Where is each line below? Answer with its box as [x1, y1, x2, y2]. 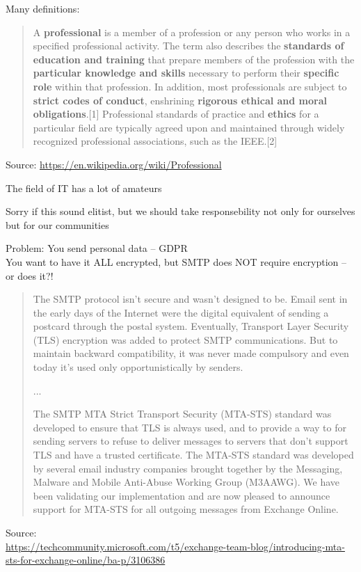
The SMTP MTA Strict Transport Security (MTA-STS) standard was [33, 406, 332, 421]
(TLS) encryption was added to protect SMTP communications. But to [33, 332, 338, 347]
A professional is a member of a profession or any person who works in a [33, 24, 351, 39]
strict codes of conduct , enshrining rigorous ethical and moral [33, 93, 328, 107]
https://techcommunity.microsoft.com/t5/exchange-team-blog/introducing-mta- [6, 539, 345, 553]
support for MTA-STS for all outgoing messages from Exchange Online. [33, 502, 339, 516]
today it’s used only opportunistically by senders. [33, 360, 243, 374]
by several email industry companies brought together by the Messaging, [33, 461, 343, 475]
